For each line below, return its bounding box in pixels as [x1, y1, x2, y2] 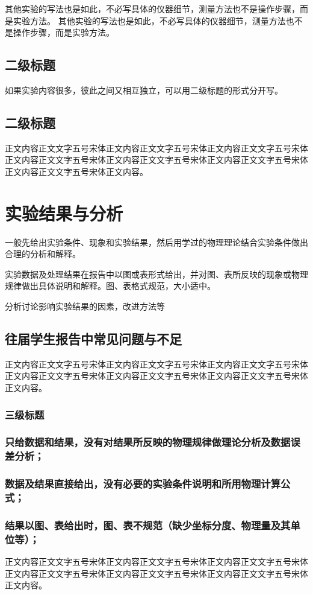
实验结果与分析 [5, 200, 123, 225]
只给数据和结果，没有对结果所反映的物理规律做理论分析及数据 [5, 434, 291, 450]
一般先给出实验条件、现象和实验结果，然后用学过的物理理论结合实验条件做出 [5, 235, 308, 248]
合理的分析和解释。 [5, 247, 81, 260]
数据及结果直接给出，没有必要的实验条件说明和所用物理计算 [5, 476, 281, 491]
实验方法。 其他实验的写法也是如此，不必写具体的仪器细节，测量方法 [13, 14, 286, 27]
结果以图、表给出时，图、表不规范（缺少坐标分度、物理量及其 [5, 517, 291, 532]
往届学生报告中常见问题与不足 [5, 329, 182, 348]
